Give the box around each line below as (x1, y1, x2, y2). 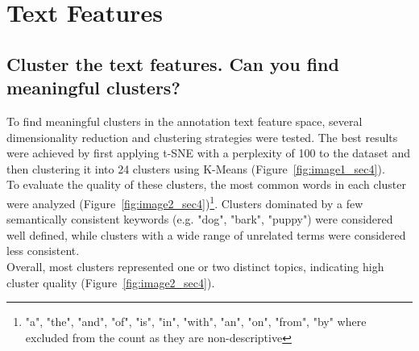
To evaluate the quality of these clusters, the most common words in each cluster (6, 176, 406, 193)
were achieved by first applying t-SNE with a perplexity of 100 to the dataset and (6, 144, 410, 161)
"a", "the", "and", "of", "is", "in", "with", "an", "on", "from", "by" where (25, 313, 367, 330)
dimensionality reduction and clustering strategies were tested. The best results (6, 128, 398, 145)
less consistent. (6, 242, 80, 259)
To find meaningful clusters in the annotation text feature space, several (6, 112, 363, 129)
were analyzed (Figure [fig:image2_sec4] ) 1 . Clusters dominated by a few (6, 192, 363, 211)
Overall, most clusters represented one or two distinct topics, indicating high (6, 257, 384, 274)
